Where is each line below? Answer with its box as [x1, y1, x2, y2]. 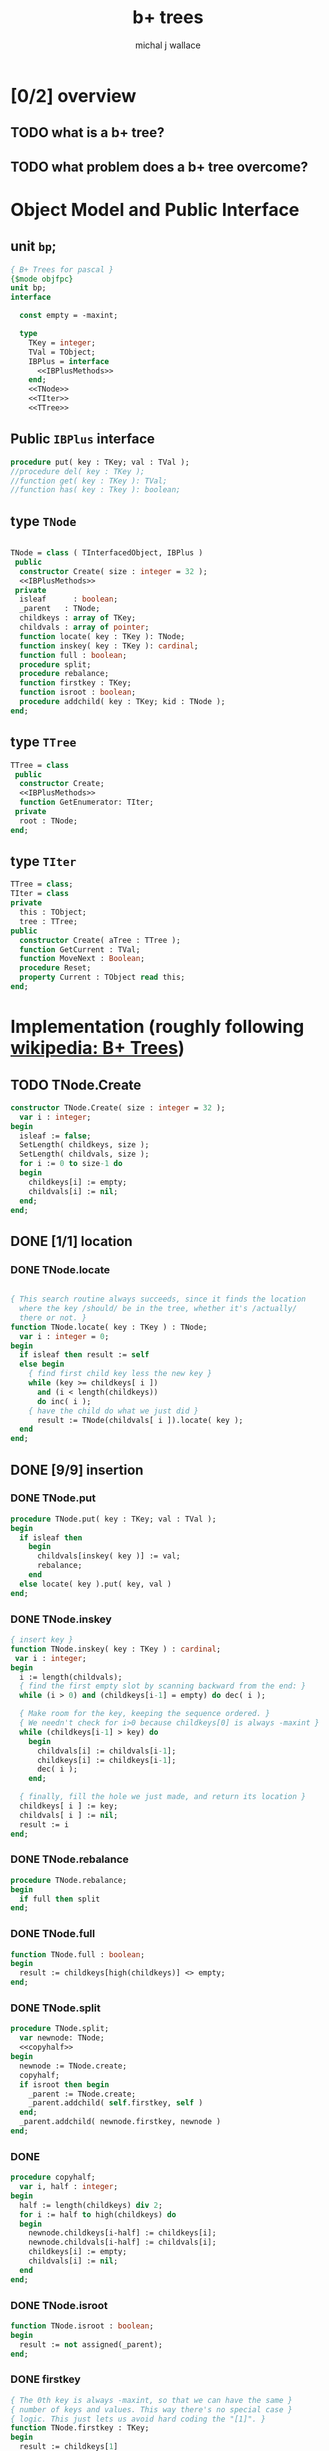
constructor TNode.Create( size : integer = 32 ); [10, 1102, 226, 1113]
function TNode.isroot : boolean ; [10, 2321, 155, 2331]
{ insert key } [10, 1635, 74, 1645]
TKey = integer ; [28, 337, 97, 348]
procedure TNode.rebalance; [10, 1875, 128, 1885]
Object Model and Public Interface [10, 198, 300, 221]
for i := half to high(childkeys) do [19, 2209, 177, 2220]
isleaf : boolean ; [19, 594, 118, 605]
